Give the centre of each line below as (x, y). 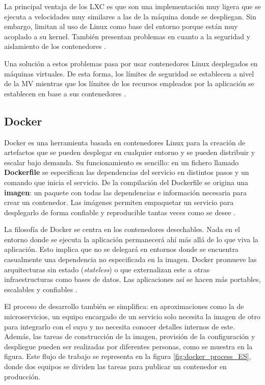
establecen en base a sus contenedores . (65, 93)
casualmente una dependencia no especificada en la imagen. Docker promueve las (130, 259)
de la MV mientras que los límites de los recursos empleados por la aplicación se (129, 83)
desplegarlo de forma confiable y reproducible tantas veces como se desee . (120, 212)
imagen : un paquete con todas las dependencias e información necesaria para (125, 192)
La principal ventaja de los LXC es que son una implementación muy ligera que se (132, 6)
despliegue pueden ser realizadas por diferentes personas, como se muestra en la (128, 346)
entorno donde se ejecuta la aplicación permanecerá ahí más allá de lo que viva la (131, 239)
